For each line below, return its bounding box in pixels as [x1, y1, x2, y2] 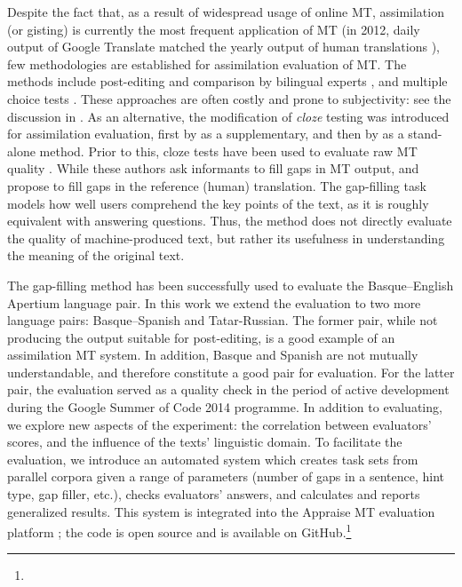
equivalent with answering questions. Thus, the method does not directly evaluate [7, 211, 452, 230]
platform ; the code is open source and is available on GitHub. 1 [7, 520, 352, 541]
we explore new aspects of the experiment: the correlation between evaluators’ [7, 415, 432, 433]
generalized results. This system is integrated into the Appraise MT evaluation [7, 502, 435, 520]
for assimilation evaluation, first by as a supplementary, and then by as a [7, 124, 404, 143]
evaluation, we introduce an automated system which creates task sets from [7, 449, 418, 468]
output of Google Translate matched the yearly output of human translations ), [7, 37, 440, 56]
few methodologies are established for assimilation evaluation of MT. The [7, 54, 407, 73]
